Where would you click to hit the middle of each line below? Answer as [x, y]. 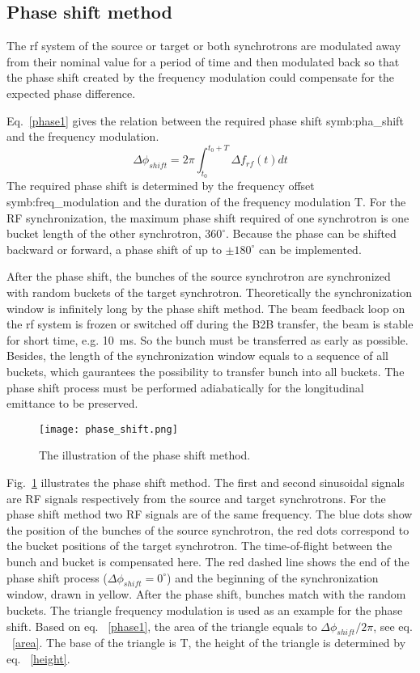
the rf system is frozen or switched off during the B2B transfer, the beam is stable [210, 324]
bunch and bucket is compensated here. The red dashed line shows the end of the [208, 561]
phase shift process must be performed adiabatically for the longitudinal [185, 387]
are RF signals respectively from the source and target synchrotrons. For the [196, 498]
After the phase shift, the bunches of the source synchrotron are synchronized [199, 276]
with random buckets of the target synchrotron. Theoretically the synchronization [209, 292]
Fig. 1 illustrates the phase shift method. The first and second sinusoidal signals [206, 483]
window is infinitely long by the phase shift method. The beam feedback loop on [206, 308]
